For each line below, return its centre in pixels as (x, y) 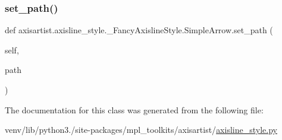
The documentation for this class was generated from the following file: (134, 109)
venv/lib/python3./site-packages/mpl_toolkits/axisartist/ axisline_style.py (141, 130)
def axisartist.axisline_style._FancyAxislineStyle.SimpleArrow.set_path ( (139, 30)
